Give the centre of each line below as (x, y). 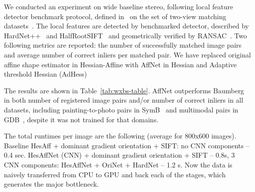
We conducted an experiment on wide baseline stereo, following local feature (119, 6)
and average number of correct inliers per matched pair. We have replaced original (127, 54)
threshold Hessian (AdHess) (46, 74)
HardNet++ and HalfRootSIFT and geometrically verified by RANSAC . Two (126, 35)
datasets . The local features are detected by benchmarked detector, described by (127, 26)
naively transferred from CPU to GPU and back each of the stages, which (115, 174)
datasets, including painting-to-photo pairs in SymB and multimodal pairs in (121, 109)
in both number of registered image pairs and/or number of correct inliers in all (124, 100)
